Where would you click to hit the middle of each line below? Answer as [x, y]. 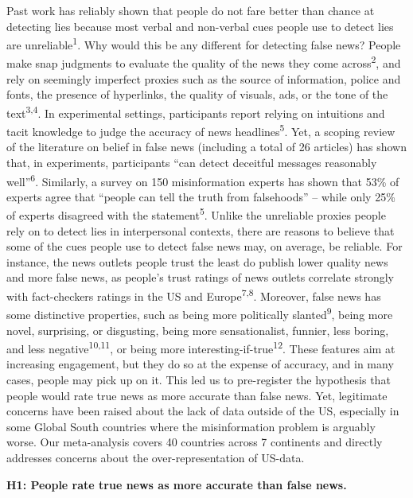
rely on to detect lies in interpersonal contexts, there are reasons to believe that [201, 230]
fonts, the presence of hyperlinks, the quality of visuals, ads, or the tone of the [197, 94]
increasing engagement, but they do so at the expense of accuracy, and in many [200, 364]
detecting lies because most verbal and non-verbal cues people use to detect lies [200, 26]
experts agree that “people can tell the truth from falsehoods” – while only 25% [201, 196]
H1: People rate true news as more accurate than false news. [177, 484]
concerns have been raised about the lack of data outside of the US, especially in [203, 411]
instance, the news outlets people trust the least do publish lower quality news [197, 261]
